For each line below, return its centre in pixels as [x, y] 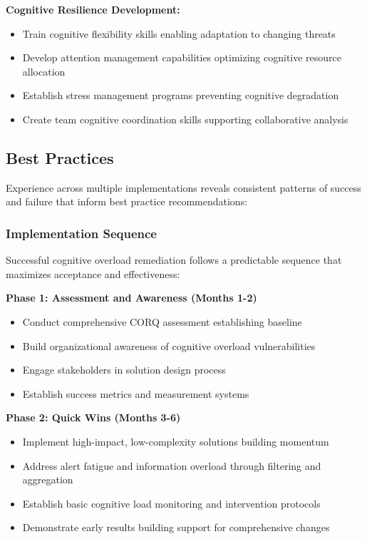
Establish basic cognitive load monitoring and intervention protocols [171, 503]
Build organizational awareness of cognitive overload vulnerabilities [169, 345]
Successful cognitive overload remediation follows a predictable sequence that [174, 260]
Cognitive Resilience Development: [93, 9]
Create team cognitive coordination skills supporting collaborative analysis [185, 119]
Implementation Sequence [81, 233]
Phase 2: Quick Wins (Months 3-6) [93, 417]
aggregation [48, 479]
